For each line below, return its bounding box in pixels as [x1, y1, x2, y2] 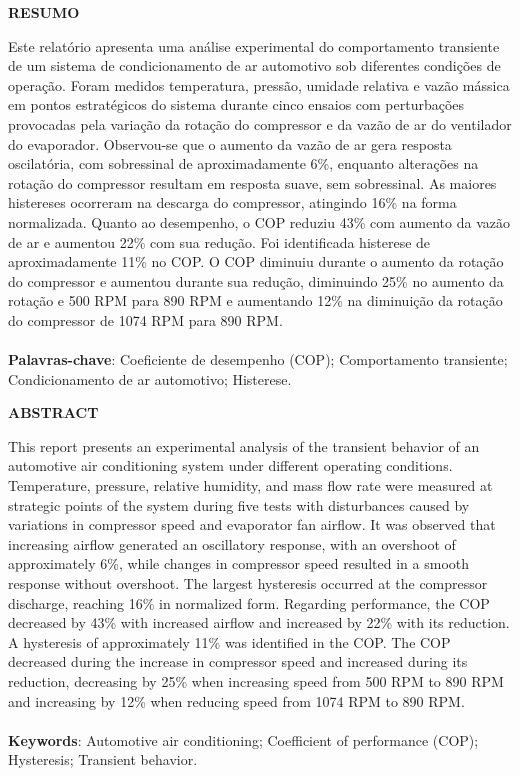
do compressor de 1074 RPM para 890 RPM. [8, 309, 283, 330]
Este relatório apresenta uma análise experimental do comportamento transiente [8, 35, 500, 56]
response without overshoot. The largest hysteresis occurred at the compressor [8, 573, 488, 594]
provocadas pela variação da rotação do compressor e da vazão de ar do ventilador [8, 113, 512, 134]
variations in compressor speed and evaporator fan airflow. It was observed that [8, 514, 496, 535]
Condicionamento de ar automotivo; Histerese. [8, 368, 292, 389]
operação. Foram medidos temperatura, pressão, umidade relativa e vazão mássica [8, 74, 510, 95]
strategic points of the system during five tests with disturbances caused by [8, 494, 470, 515]
